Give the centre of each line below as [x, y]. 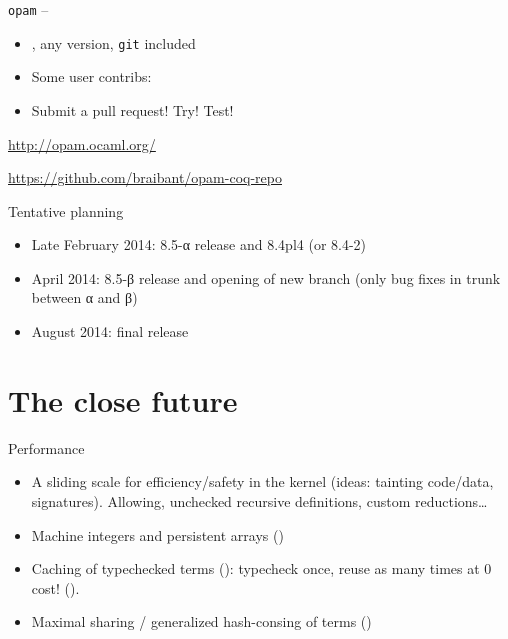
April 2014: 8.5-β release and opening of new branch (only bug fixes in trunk [266, 277]
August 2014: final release [110, 331]
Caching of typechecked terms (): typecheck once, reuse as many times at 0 [261, 568]
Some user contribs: [91, 76]
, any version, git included [113, 42]
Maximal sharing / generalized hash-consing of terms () [201, 621]
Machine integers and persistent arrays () [157, 534]
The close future [123, 399]
